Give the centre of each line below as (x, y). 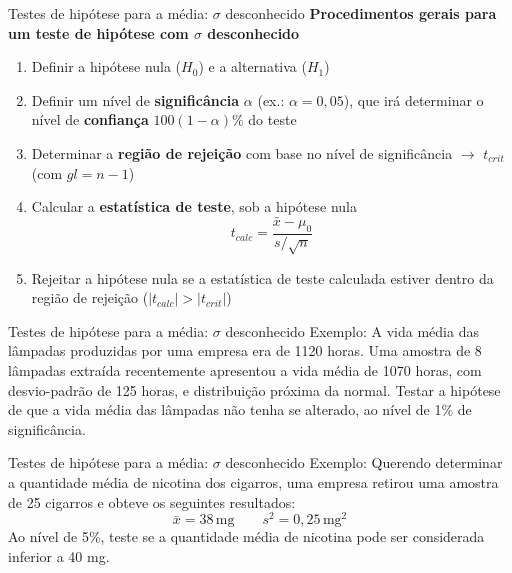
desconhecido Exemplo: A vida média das (352, 330)
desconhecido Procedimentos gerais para (361, 13)
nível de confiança (90, 119)
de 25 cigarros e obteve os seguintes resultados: (152, 501)
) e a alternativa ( (252, 66)
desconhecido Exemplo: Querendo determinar (364, 462)
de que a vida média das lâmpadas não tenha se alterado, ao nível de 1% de (240, 409)
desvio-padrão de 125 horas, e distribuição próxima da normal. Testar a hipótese (254, 389)
